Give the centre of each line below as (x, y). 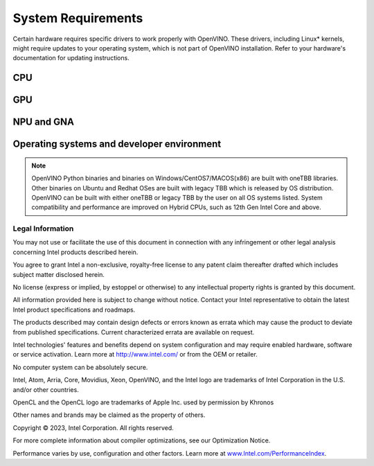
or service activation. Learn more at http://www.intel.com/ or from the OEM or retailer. (135, 355)
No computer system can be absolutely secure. (80, 367)
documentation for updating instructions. (71, 58)
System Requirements (78, 18)
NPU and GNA (43, 122)
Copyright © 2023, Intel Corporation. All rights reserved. (93, 428)
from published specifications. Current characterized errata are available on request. (134, 332)
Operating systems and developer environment (117, 144)
